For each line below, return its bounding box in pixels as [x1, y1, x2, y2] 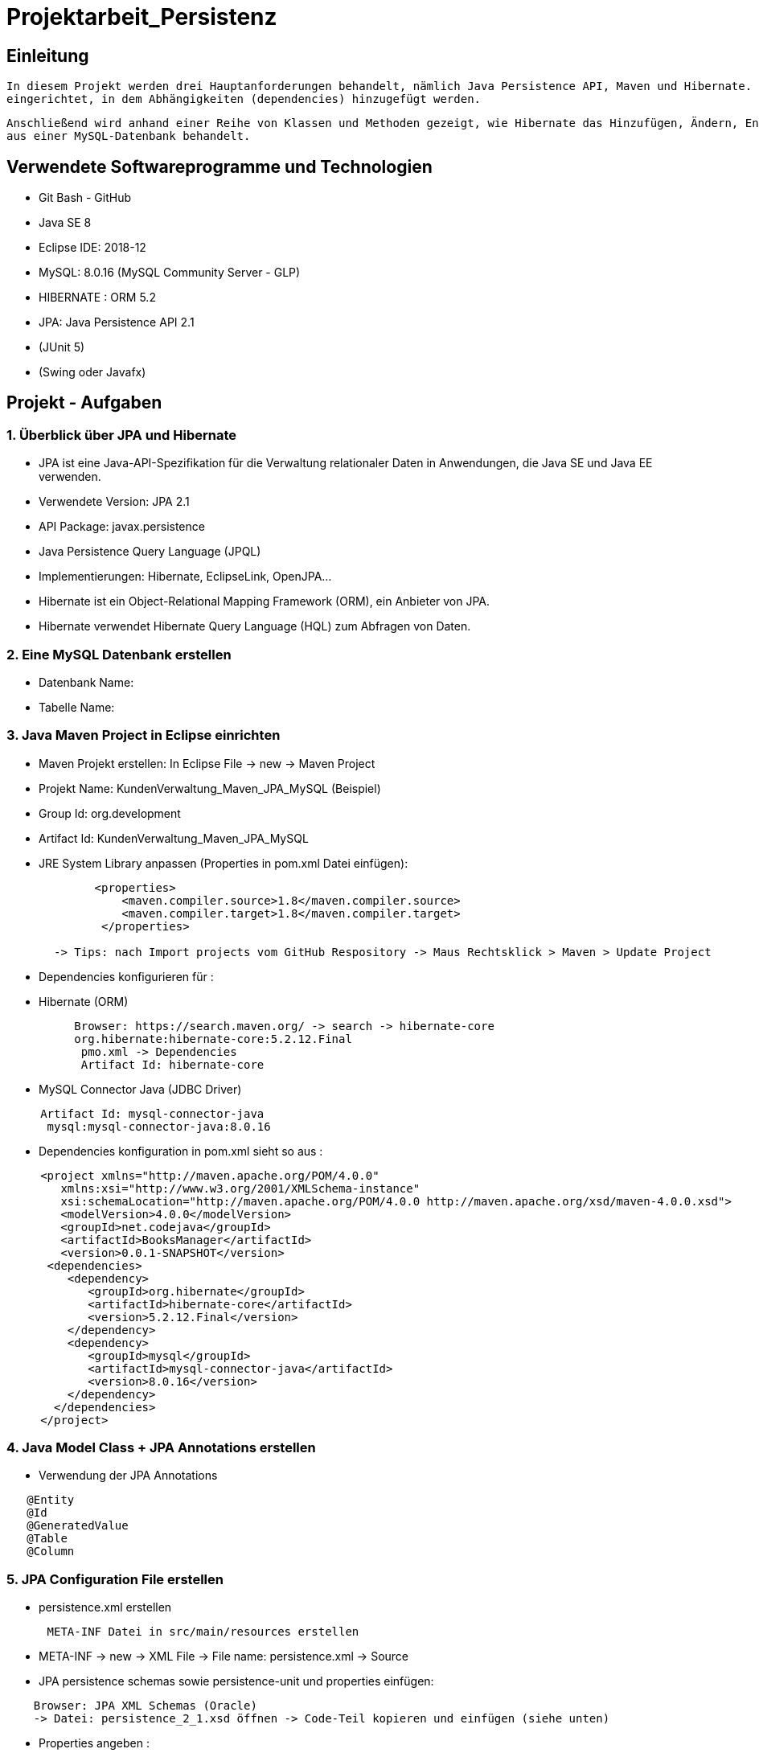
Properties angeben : [39, 1736, 150, 1751]
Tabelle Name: [39, 700, 115, 714]
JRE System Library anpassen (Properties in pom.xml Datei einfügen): [39, 856, 408, 870]
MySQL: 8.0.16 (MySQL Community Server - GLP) [39, 265, 301, 280]
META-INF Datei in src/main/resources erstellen [47, 1625, 359, 1639]
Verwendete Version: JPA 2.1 [39, 495, 190, 509]
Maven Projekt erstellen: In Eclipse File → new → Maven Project [39, 756, 375, 770]
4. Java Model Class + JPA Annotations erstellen [6, 1439, 316, 1456]
